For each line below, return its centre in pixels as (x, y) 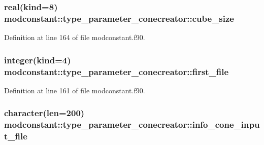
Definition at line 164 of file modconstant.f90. (75, 37)
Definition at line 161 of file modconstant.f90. (75, 90)
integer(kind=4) (38, 60)
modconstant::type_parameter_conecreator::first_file (117, 71)
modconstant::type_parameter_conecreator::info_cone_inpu (132, 124)
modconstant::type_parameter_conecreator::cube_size (119, 18)
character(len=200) (44, 113)
